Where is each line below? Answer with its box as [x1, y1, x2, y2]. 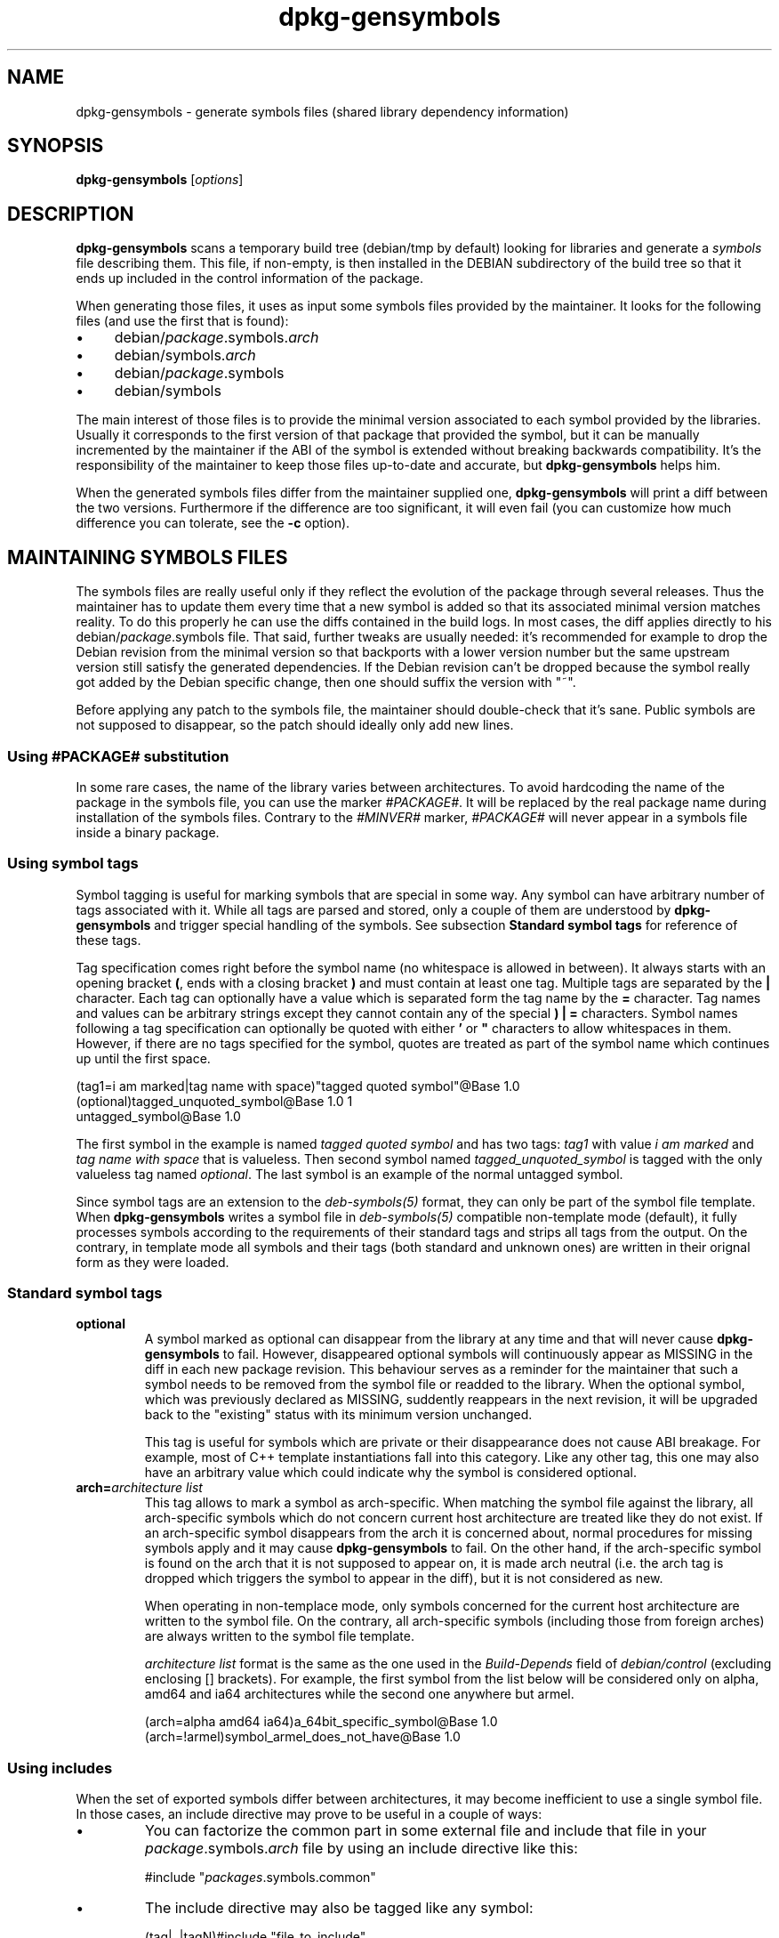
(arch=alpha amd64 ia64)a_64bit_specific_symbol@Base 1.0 [144, 1714, 498, 1730]
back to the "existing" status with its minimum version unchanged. [144, 1407, 533, 1423]
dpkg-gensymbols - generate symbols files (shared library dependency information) [76, 103, 569, 119]
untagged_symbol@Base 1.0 [76, 1108, 241, 1124]
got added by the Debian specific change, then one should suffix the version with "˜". [76, 674, 576, 690]
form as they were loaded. [76, 1254, 229, 1270]
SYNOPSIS [7, 134, 104, 157]
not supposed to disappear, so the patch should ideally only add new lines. [76, 717, 514, 733]
